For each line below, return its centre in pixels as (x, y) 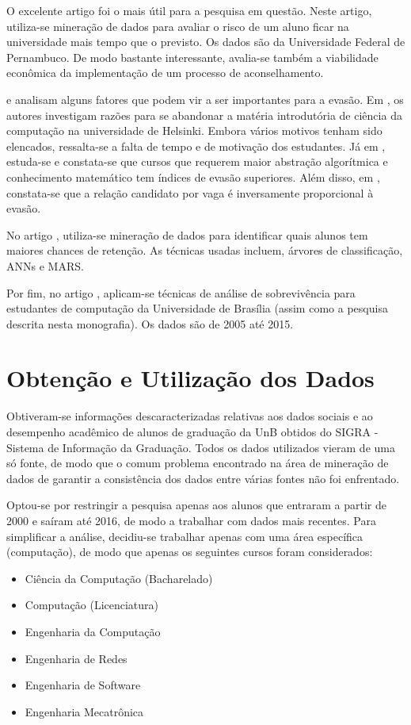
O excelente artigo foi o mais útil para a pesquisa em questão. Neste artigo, (189, 10)
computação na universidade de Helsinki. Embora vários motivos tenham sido (194, 130)
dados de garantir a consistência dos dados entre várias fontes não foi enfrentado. (203, 478)
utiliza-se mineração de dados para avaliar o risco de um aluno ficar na (178, 26)
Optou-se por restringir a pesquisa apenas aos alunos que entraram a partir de (196, 505)
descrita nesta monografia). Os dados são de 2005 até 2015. (150, 323)
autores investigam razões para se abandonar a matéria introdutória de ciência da (204, 115)
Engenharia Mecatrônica (84, 711)
